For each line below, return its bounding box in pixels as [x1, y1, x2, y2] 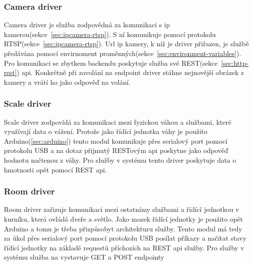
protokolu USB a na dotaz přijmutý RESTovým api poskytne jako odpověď [4, 145, 228, 155]
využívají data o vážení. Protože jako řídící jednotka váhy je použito [4, 126, 207, 136]
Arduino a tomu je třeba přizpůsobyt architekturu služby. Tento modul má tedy [4, 223, 242, 233]
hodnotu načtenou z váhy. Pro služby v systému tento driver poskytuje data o [4, 154, 236, 165]
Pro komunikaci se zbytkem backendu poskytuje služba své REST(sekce [4, 57, 218, 68]
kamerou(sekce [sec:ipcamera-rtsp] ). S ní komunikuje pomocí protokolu [4, 29, 216, 39]
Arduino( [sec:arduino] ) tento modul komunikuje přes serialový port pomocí [4, 135, 228, 146]
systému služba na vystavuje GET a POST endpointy [4, 252, 164, 262]
